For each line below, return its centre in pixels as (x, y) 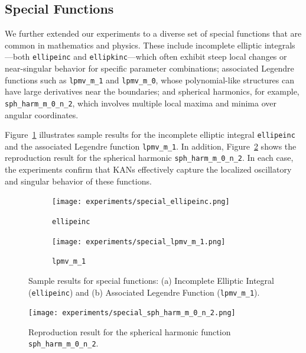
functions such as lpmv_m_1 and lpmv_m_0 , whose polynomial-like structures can (150, 80)
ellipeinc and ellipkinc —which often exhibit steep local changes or (160, 56)
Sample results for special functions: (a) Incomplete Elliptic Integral (151, 280)
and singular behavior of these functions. (78, 181)
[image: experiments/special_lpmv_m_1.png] (139, 242)
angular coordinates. (42, 114)
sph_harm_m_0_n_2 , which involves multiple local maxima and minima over (141, 103)
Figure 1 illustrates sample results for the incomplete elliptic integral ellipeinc (150, 135)
